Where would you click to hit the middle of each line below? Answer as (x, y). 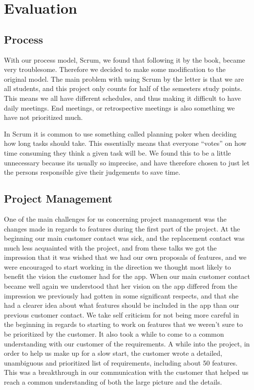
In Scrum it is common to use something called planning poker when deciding (120, 133)
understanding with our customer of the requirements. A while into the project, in (127, 343)
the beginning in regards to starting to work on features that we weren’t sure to (124, 324)
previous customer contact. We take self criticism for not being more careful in (122, 314)
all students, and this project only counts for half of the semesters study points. (123, 88)
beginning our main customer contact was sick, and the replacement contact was (124, 238)
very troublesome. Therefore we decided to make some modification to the (115, 69)
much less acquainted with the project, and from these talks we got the (110, 247)
